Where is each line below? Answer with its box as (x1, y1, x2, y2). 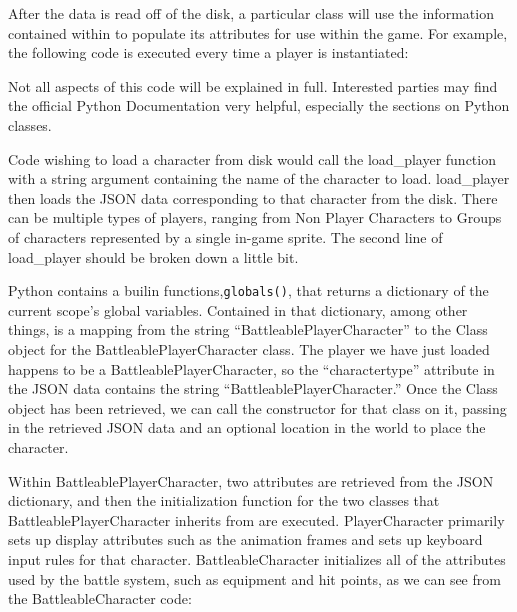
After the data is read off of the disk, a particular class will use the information (8, 3, 494, 23)
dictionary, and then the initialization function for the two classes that (8, 490, 440, 511)
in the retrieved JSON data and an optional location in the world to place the (8, 417, 486, 438)
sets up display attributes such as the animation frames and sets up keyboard (8, 529, 483, 550)
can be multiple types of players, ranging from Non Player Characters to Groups (8, 207, 502, 228)
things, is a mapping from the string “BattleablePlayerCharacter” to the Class (8, 319, 488, 340)
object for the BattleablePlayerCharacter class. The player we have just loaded (8, 338, 490, 359)
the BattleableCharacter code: (8, 588, 192, 609)
